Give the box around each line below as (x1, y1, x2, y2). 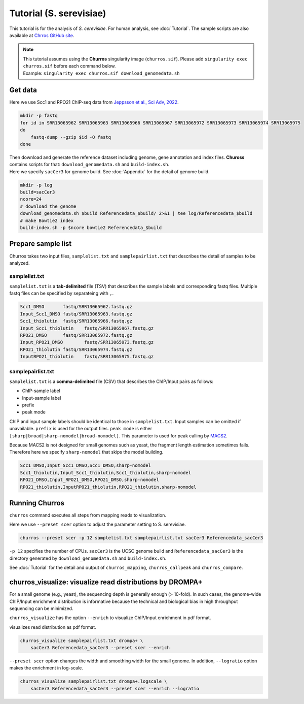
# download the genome (20, 203, 77, 209)
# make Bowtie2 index (20, 217, 74, 223)
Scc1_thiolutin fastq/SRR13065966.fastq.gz (20, 318, 133, 324)
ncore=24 (20, 196, 42, 202)
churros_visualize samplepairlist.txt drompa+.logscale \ (20, 679, 167, 684)
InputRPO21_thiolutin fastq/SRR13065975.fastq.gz (20, 354, 154, 360)
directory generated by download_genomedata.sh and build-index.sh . (9, 555, 167, 561)
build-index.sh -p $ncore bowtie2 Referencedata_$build (20, 225, 162, 231)
